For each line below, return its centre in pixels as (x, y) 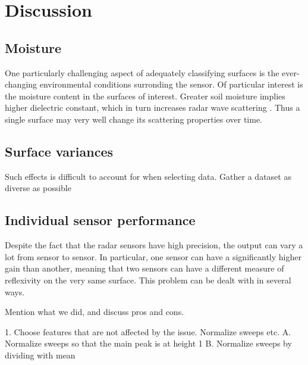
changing (21, 84)
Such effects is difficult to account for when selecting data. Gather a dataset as (148, 176)
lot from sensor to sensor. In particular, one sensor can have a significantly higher (153, 256)
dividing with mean (40, 355)
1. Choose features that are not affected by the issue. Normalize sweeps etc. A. (148, 331)
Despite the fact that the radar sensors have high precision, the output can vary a (154, 245)
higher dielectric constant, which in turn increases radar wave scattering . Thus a (153, 107)
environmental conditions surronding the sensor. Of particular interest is (171, 84)
